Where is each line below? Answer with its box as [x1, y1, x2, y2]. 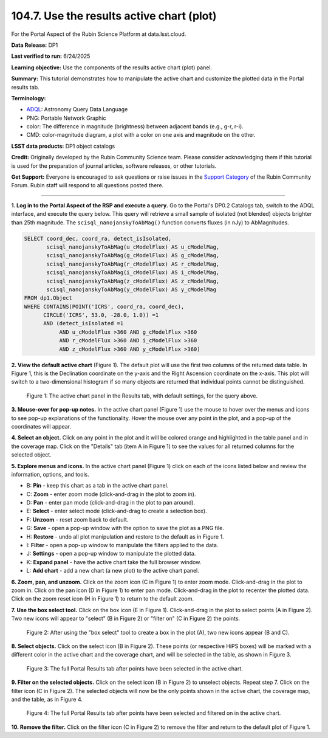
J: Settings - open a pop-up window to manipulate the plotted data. [26, 550, 196, 557]
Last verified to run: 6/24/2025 [11, 52, 91, 60]
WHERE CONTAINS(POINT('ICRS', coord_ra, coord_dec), [24, 303, 185, 310]
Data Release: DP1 [11, 41, 58, 49]
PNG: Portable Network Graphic [26, 114, 106, 122]
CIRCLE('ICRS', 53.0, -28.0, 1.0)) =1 [43, 312, 159, 319]
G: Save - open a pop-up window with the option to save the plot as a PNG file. [26, 525, 224, 532]
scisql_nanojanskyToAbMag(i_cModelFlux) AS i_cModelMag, [46, 269, 220, 276]
